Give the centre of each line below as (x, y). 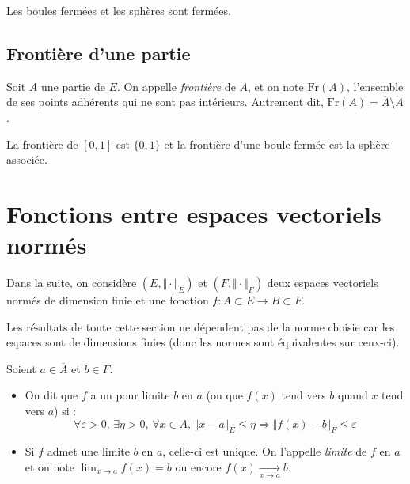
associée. (27, 159)
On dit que (51, 395)
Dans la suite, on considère (72, 283)
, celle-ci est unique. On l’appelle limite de (265, 451)
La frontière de (42, 144)
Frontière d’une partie (99, 53)
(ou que (224, 395)
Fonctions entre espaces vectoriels (194, 213)
